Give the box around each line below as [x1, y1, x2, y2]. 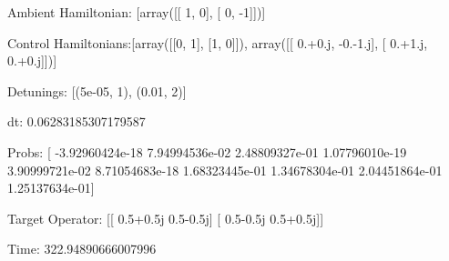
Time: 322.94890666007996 [7, 239, 157, 258]
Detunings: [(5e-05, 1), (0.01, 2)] [7, 81, 187, 100]
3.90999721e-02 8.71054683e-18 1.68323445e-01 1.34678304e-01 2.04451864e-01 [7, 160, 443, 179]
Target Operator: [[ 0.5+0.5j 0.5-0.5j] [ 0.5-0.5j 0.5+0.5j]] [7, 208, 324, 227]
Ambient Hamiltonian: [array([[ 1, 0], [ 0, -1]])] [7, 3, 266, 21]
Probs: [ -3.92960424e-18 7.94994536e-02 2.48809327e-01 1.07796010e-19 [7, 142, 407, 161]
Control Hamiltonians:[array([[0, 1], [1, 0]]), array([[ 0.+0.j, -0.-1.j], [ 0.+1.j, [7, 33, 428, 52]
